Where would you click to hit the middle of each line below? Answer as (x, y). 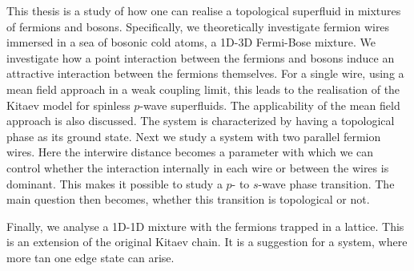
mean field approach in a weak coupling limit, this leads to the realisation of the (203, 89)
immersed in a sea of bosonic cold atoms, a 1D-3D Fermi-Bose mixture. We (191, 42)
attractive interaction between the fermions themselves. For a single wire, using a (205, 73)
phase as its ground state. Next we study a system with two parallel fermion (194, 136)
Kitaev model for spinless (68, 105)
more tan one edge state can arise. (90, 257)
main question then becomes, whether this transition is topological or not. (188, 199)
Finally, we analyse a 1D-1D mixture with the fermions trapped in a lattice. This (205, 226)
